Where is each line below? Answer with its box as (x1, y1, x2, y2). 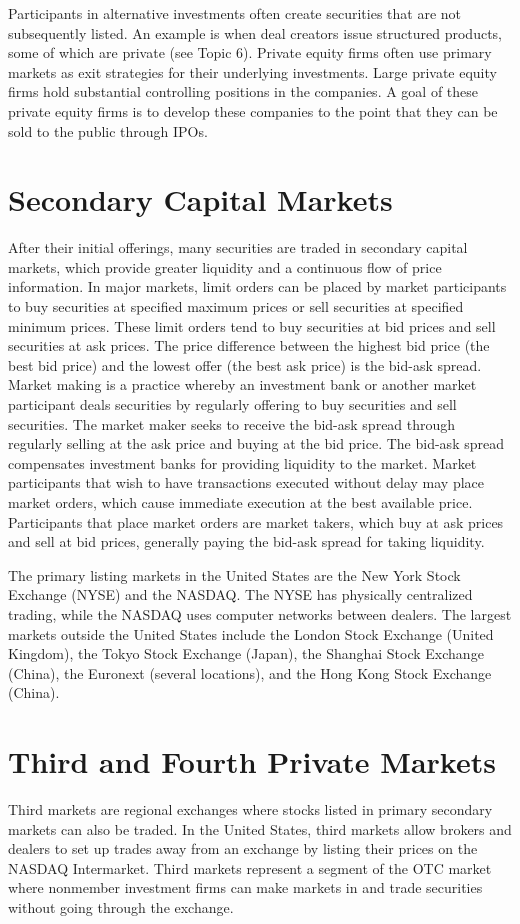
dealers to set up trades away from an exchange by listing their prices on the (8, 838, 478, 859)
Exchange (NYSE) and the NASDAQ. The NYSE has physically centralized (8, 584, 473, 605)
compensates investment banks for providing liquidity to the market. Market (8, 452, 477, 473)
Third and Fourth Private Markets (8, 741, 496, 782)
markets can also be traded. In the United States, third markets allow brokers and (8, 818, 512, 839)
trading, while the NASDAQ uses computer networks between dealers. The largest (8, 603, 512, 624)
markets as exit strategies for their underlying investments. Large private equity (8, 61, 497, 82)
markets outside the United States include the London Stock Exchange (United (8, 623, 494, 644)
